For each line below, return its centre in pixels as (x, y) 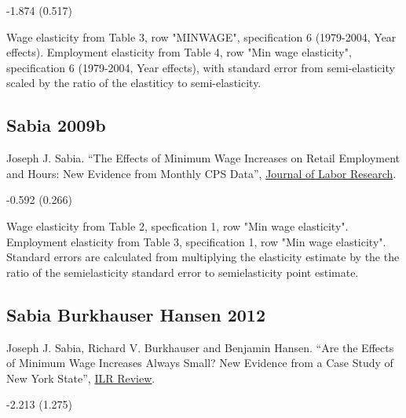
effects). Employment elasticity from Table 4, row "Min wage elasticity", (179, 52)
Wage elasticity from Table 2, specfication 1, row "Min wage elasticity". (177, 225)
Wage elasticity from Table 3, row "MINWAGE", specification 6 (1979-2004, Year (201, 36)
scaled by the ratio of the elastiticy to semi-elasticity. (134, 83)
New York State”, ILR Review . (81, 378)
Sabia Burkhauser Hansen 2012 (136, 314)
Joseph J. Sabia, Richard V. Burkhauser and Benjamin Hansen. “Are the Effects (200, 347)
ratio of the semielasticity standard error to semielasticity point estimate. (183, 272)
